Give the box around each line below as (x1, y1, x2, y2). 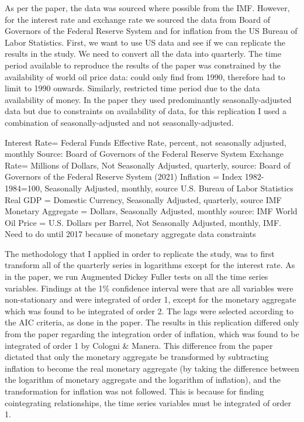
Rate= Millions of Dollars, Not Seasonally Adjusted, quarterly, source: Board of (5, 159, 291, 171)
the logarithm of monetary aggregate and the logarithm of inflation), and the (5, 373, 281, 386)
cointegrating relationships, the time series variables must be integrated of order (5, 396, 291, 409)
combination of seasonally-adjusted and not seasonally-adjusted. (5, 116, 234, 128)
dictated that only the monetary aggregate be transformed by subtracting (5, 351, 269, 363)
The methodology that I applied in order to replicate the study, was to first (5, 247, 275, 259)
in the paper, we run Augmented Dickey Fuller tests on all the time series (5, 270, 268, 283)
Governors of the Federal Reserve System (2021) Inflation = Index (5, 170, 243, 183)
